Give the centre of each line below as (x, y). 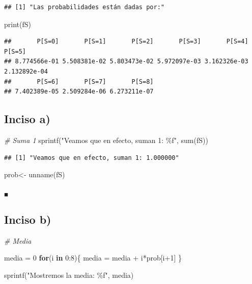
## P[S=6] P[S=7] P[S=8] (79, 81)
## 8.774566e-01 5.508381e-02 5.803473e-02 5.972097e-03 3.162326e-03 (126, 62)
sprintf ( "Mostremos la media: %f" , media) (69, 275)
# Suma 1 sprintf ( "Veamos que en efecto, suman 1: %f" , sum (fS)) (106, 140)
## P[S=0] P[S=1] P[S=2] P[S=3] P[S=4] (126, 42)
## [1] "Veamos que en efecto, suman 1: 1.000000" (92, 158)
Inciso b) (28, 219)
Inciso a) (27, 119)
